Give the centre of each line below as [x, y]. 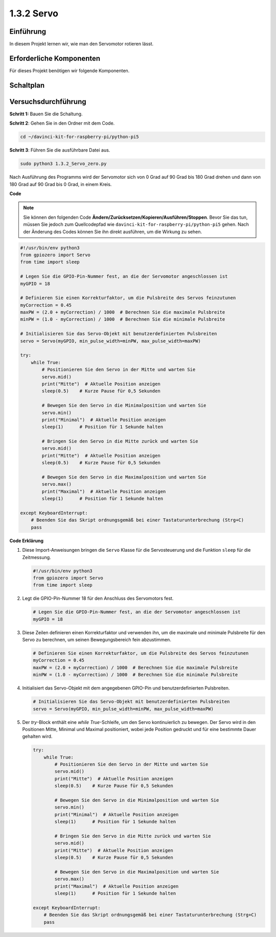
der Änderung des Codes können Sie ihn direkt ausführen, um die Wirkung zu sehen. [113, 232]
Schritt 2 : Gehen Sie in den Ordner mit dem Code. [62, 123]
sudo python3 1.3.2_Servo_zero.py [63, 164]
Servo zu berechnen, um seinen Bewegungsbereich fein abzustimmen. [97, 640]
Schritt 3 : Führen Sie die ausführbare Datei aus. [60, 150]
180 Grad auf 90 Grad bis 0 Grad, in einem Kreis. [61, 184]
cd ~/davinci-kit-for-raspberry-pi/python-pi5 [79, 137]
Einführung [28, 32]
